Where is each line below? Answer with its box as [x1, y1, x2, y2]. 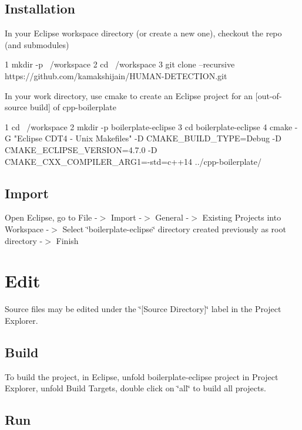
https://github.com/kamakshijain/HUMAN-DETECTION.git [5, 69, 227, 82]
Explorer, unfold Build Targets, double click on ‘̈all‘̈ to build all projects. [5, 382, 266, 394]
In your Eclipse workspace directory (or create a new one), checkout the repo [5, 27, 282, 39]
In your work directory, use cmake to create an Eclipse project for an [5, 89, 253, 101]
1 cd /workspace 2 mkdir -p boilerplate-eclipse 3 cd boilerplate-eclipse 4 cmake [5, 120, 293, 133]
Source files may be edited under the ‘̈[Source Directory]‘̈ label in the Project [5, 303, 281, 315]
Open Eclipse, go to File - [5, 211, 98, 224]
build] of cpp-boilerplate [29, 101, 116, 113]
